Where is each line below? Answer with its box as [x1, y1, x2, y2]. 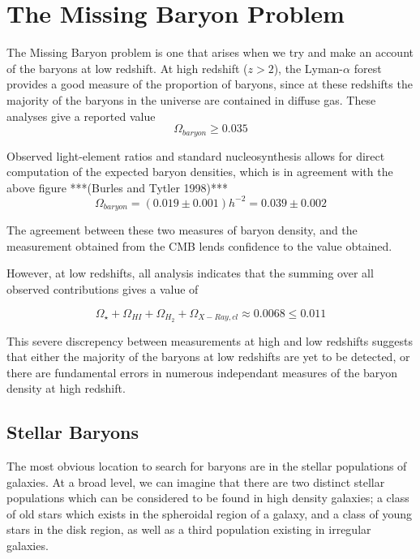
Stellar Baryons [6, 419, 139, 445]
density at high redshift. [6, 380, 126, 397]
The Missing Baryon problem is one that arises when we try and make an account [6, 44, 414, 61]
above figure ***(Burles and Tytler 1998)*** [6, 178, 228, 196]
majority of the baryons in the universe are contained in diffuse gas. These [6, 91, 376, 108]
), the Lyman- [273, 59, 344, 76]
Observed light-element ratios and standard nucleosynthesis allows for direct [6, 147, 385, 164]
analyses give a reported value [6, 107, 156, 124]
